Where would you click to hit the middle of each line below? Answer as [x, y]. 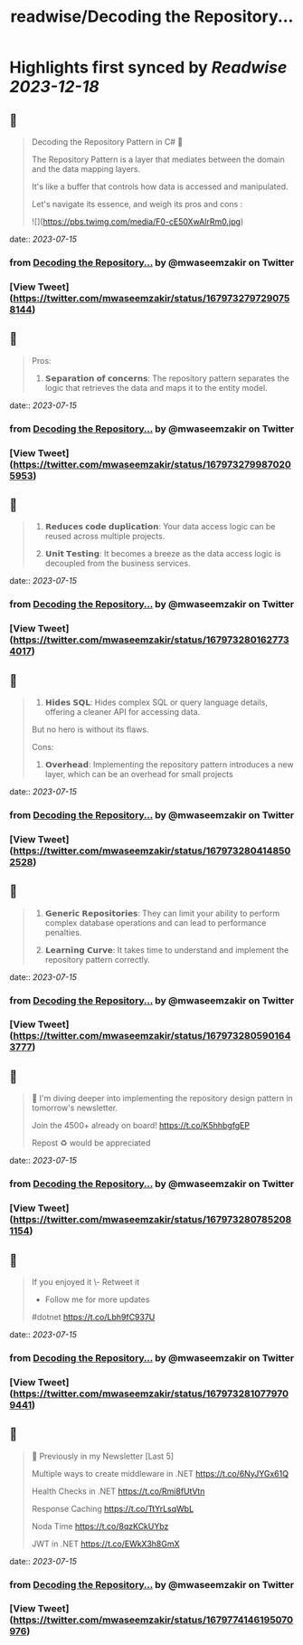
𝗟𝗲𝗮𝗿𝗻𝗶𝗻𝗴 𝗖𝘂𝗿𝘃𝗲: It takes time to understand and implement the [167, 950]
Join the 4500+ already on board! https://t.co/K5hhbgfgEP [141, 1126]
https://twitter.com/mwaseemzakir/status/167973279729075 [151, 298]
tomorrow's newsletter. [75, 1108]
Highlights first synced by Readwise [148, 67]
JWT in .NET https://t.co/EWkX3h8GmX [105, 1544]
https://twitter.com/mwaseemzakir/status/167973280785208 [152, 1220]
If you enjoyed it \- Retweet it [85, 1281]
